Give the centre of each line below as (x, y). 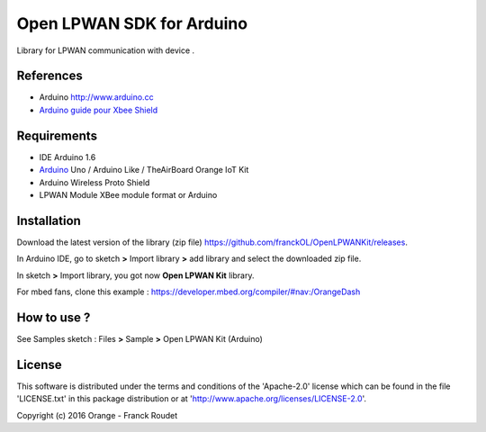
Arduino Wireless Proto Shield (94, 182)
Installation (49, 220)
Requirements (57, 135)
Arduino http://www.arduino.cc (96, 97)
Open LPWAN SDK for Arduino (132, 23)
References (49, 76)
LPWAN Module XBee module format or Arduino (128, 194)
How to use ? (54, 317)
